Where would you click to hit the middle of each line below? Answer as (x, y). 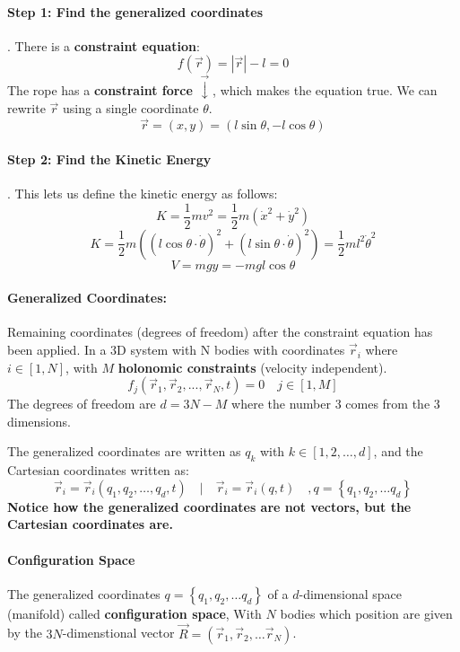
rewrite (26, 108)
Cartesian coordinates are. (90, 524)
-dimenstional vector (118, 633)
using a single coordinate (130, 108)
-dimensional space (350, 593)
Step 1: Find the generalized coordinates (135, 11)
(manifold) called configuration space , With (135, 613)
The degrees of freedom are (82, 404)
